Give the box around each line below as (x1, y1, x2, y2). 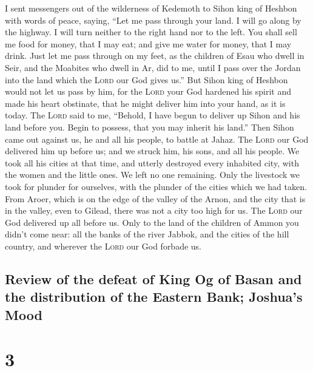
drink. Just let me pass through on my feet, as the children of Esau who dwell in (5, 49, 305, 62)
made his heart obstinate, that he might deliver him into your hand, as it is (5, 97, 286, 109)
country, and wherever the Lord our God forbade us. (5, 239, 202, 252)
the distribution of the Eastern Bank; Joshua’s (5, 287, 303, 306)
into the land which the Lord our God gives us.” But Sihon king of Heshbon (5, 73, 288, 86)
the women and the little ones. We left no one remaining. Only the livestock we (5, 168, 300, 181)
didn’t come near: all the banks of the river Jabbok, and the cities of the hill (5, 228, 289, 240)
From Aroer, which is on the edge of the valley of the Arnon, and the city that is (5, 192, 306, 205)
